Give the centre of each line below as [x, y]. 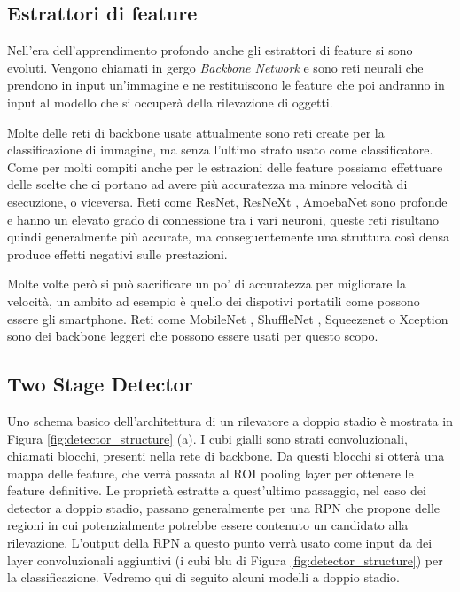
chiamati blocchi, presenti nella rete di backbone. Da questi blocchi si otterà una [226, 456]
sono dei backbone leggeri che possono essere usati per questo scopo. [193, 336]
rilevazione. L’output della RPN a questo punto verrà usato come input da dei [220, 543]
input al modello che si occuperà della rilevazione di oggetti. [170, 102]
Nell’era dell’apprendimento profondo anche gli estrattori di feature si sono [210, 50]
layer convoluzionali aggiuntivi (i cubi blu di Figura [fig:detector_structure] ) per [225, 560]
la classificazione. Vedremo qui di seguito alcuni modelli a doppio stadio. [203, 577]
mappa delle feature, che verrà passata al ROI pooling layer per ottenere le [211, 473]
